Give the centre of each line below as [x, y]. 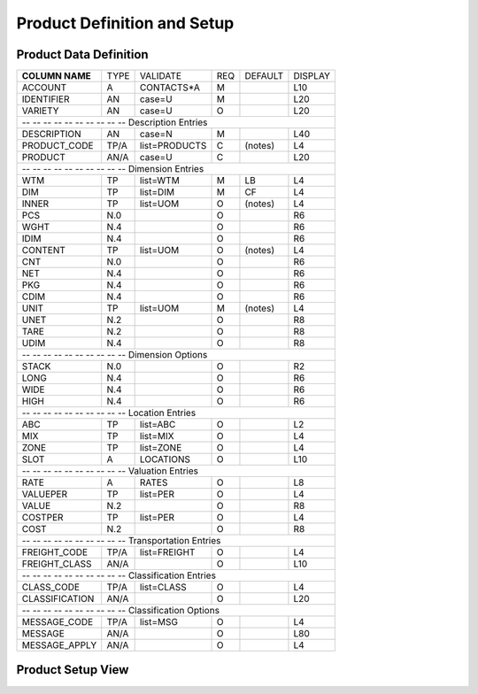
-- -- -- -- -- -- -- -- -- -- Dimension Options [115, 355]
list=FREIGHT [167, 552]
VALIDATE [160, 76]
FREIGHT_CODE [55, 552]
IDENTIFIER [46, 99]
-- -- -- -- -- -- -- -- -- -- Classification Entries [119, 575]
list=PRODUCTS [173, 146]
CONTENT [44, 251]
